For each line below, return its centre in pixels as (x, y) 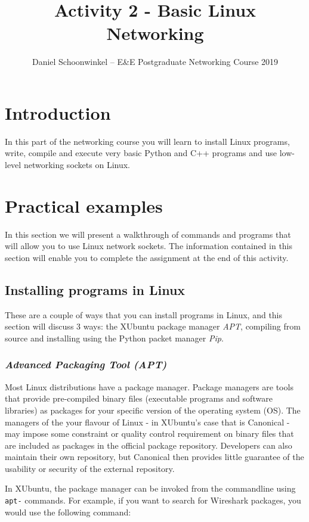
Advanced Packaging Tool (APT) (86, 364)
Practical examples (84, 205)
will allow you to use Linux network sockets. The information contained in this (149, 246)
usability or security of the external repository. (90, 468)
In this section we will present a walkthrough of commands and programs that (148, 234)
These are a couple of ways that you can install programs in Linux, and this (144, 314)
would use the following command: (68, 512)
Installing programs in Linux (95, 289)
